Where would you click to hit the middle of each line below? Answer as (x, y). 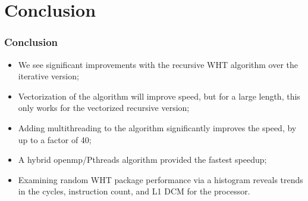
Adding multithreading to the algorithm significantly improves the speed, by (157, 127)
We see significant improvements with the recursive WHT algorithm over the (158, 64)
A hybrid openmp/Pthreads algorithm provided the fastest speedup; (142, 160)
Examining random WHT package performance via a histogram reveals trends (161, 179)
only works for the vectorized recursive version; (104, 108)
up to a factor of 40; (55, 139)
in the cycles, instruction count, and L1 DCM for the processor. (134, 191)
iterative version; (48, 76)
